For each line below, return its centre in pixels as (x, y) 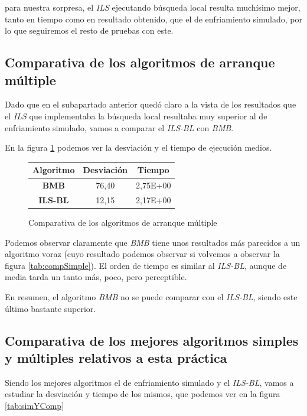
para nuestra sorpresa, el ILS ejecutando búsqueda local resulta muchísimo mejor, (153, 7)
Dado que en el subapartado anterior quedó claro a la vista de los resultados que (151, 104)
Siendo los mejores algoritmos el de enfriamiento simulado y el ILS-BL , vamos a (149, 382)
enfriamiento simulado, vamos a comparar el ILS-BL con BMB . (119, 127)
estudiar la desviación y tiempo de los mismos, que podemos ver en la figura (143, 394)
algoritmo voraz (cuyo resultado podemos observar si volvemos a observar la (142, 254)
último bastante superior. (50, 308)
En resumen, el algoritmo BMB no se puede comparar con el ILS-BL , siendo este (151, 297)
